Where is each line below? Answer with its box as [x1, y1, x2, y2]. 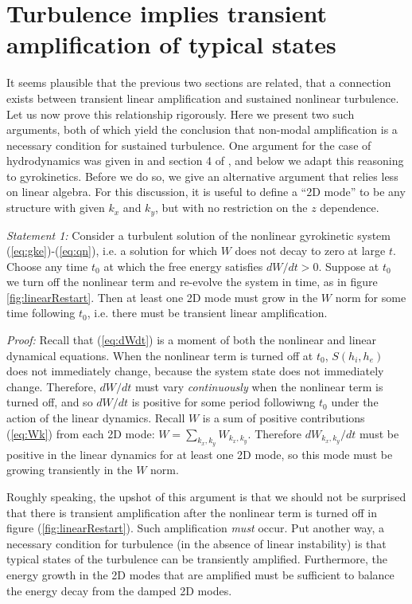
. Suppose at [318, 257, 379, 274]
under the [331, 394, 379, 410]
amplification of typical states [6, 28, 336, 61]
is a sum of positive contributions [202, 410, 365, 426]
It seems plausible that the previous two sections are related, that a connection [6, 74, 391, 91]
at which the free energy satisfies [103, 257, 263, 274]
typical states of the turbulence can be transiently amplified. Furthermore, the [6, 551, 387, 567]
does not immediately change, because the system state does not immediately [6, 363, 384, 379]
